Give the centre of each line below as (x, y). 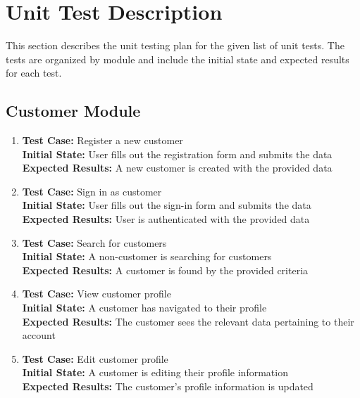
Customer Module (73, 111)
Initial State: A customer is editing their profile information (155, 372)
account (39, 335)
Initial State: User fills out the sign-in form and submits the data (167, 205)
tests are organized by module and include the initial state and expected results (178, 59)
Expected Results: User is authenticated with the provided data (166, 219)
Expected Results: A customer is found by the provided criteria (165, 270)
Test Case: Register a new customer (103, 140)
